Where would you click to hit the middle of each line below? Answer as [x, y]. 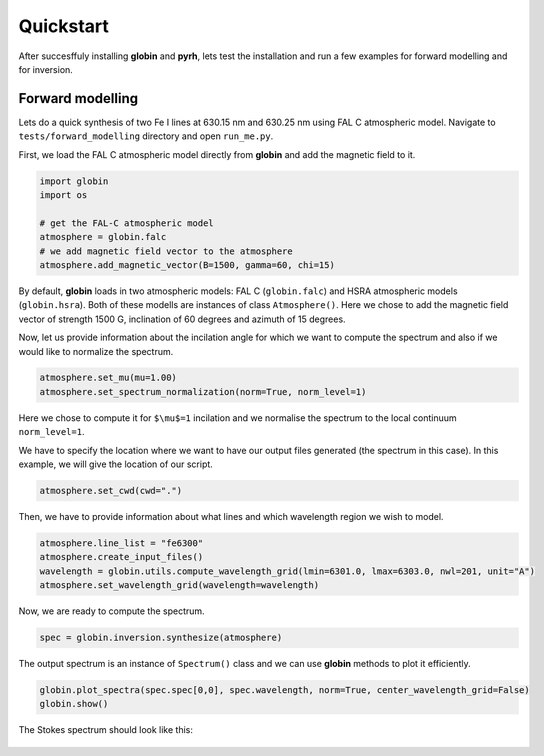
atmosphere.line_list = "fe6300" [121, 543]
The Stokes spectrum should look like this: [106, 730]
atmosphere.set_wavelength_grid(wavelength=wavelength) [179, 585]
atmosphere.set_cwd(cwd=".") [111, 491]
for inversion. [46, 69]
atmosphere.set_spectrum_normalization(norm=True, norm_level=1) [203, 391]
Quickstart [64, 26]
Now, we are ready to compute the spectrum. [111, 611]
